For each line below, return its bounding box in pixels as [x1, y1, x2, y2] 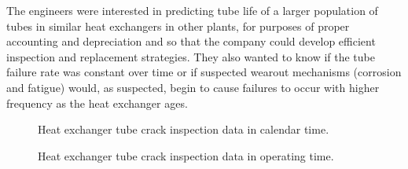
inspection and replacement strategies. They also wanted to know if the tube [6, 48, 375, 64]
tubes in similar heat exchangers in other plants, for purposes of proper [6, 17, 350, 34]
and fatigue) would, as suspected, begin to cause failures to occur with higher [6, 79, 380, 95]
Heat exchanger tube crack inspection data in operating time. [38, 147, 334, 163]
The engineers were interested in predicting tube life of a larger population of [6, 2, 378, 18]
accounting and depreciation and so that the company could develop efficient [6, 33, 376, 50]
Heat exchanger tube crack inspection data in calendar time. [38, 121, 329, 138]
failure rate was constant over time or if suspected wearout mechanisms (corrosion [6, 64, 402, 80]
